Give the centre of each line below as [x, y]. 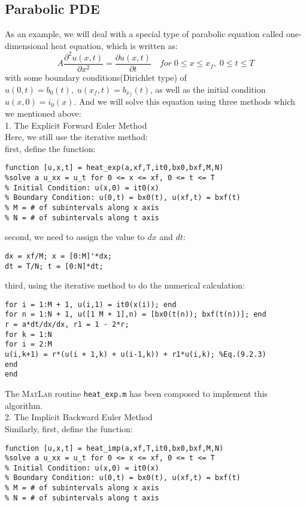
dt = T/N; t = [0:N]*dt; [54, 266]
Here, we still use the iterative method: [76, 137]
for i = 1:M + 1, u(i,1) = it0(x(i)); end [91, 304]
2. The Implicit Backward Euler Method [79, 417]
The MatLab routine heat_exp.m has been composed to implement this [136, 394]
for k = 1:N [28, 334]
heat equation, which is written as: [114, 45]
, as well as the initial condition [208, 89]
